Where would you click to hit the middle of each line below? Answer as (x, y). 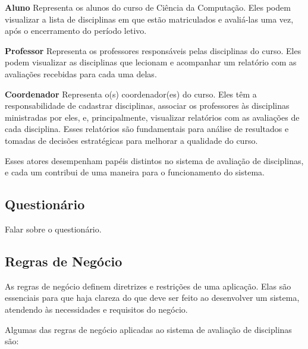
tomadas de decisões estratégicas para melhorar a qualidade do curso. (131, 140)
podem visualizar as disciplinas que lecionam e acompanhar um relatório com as (151, 62)
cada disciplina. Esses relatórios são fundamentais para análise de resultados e (147, 129)
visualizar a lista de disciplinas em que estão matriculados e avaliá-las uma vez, (149, 19)
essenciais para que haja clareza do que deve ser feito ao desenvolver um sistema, (152, 298)
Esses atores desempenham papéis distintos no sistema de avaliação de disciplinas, (154, 160)
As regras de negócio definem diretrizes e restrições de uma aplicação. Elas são (148, 286)
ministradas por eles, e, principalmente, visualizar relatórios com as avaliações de (152, 117)
